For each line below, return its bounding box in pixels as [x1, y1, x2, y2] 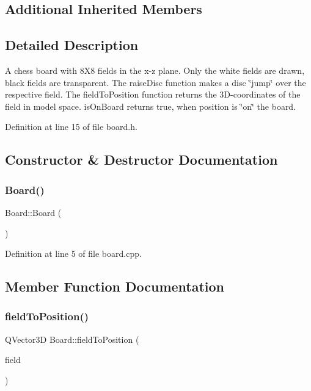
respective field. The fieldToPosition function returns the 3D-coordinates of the [5, 88, 301, 101]
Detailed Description [5, 35, 139, 54]
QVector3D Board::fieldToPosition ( [5, 332, 139, 345]
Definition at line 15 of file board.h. [5, 120, 137, 133]
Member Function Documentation [5, 277, 225, 296]
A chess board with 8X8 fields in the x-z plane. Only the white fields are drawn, [5, 63, 305, 76]
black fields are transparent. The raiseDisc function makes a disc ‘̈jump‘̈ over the [5, 76, 306, 88]
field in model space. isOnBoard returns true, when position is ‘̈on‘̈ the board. [5, 99, 296, 112]
